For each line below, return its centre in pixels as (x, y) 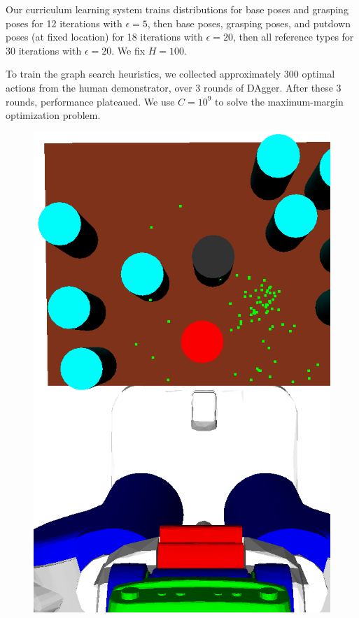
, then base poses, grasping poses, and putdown (249, 23)
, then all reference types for (293, 37)
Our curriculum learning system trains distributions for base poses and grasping (177, 9)
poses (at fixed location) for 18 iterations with (104, 37)
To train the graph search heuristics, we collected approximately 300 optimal (170, 74)
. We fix (128, 50)
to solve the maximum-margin (279, 101)
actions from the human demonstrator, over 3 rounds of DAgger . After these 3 (174, 87)
